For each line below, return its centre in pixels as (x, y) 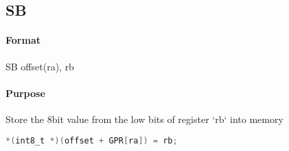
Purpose (25, 93)
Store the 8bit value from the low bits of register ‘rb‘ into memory (144, 119)
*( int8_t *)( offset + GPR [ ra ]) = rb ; (92, 140)
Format (23, 40)
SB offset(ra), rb (40, 66)
